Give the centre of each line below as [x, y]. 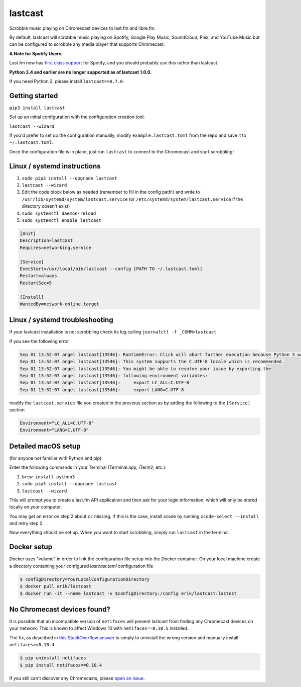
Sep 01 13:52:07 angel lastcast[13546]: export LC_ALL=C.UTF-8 [105, 383]
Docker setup [31, 547]
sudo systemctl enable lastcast [61, 221]
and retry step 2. [26, 524]
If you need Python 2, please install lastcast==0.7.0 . [67, 81]
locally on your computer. [36, 507]
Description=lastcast [46, 241]
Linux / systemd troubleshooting [61, 320]
